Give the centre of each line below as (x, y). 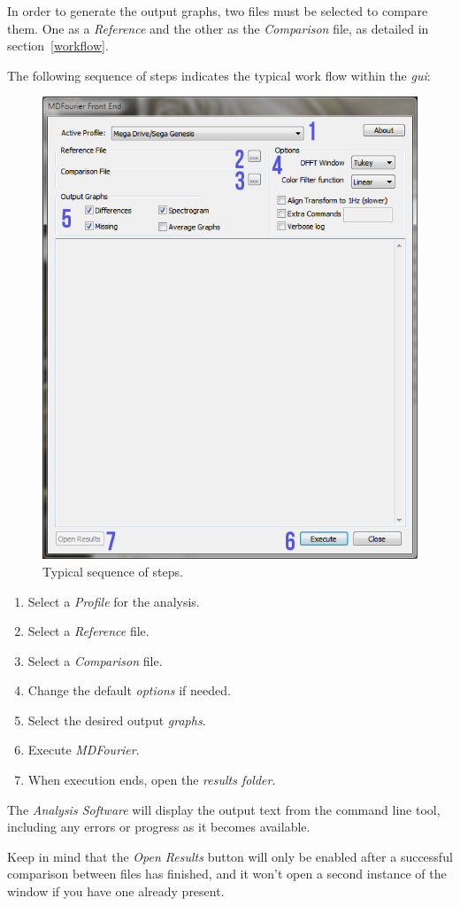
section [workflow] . (58, 46)
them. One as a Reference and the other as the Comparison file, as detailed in (218, 28)
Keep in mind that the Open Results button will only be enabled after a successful (230, 856)
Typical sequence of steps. (113, 571)
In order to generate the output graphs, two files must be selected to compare (218, 11)
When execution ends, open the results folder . (152, 780)
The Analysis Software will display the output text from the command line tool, (224, 809)
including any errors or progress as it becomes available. (159, 827)
